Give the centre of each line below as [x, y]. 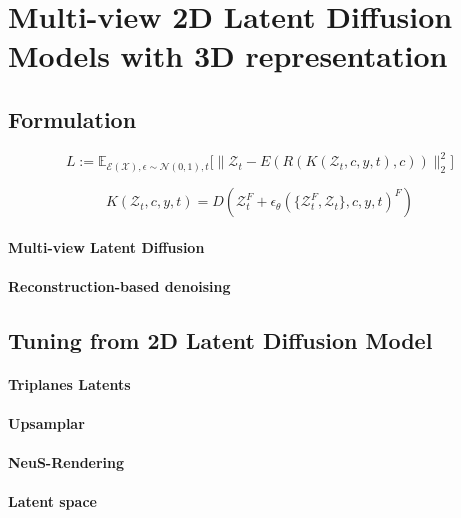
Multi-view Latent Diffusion [106, 246]
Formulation [72, 118]
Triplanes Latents [69, 383]
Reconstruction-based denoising [119, 285]
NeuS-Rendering [66, 462]
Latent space [52, 501]
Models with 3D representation [228, 55]
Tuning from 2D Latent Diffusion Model [220, 339]
